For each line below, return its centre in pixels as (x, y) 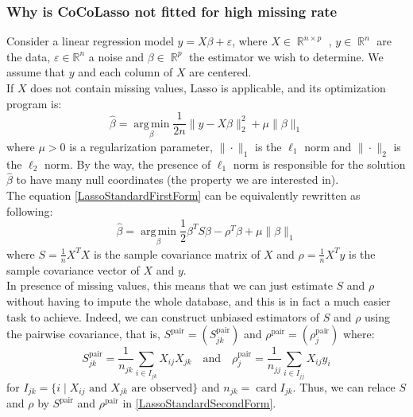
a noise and (116, 56)
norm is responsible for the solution (319, 164)
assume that (36, 72)
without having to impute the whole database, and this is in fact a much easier (199, 300)
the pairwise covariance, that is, (83, 334)
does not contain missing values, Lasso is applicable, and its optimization (208, 88)
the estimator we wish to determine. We (286, 56)
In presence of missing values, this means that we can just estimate (170, 285)
